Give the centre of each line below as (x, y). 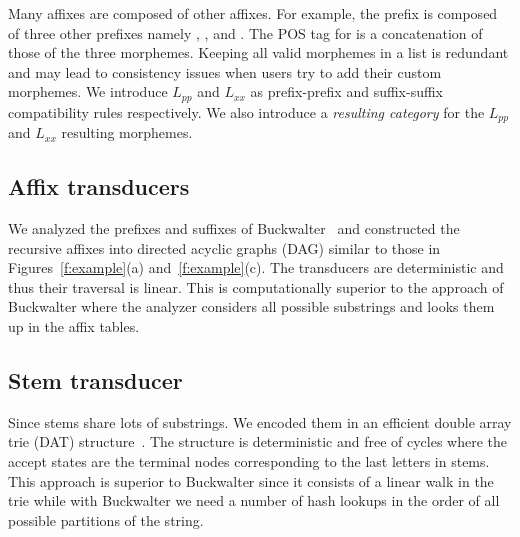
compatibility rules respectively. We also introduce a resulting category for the (246, 111)
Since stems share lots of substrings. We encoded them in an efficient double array (260, 421)
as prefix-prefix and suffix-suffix (347, 91)
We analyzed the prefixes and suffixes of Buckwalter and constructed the (234, 228)
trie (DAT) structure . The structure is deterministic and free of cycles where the (258, 441)
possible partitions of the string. (106, 519)
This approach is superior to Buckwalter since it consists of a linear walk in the (251, 480)
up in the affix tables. (74, 326)
